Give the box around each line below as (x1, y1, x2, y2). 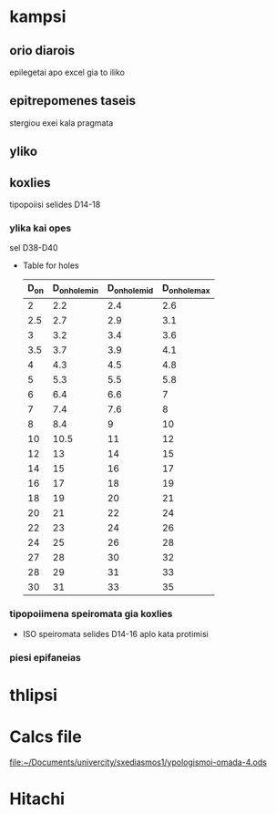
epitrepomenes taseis (9, 93, 137, 108)
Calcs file (9, 726, 82, 747)
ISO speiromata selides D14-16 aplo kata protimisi (22, 628, 210, 639)
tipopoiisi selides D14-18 (9, 199, 101, 211)
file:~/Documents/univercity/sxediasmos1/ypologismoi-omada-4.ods (9, 757, 267, 768)
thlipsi (9, 685, 57, 706)
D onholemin (52, 282, 98, 296)
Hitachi (9, 788, 66, 809)
